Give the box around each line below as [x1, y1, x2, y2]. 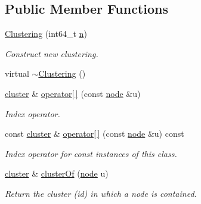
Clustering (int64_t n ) [5, 27, 87, 40]
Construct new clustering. [5, 47, 98, 59]
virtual [5, 67, 29, 80]
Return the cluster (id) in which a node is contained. [5, 187, 197, 199]
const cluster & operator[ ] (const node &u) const [5, 127, 184, 140]
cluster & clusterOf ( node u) [5, 167, 109, 180]
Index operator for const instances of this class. [5, 147, 177, 159]
